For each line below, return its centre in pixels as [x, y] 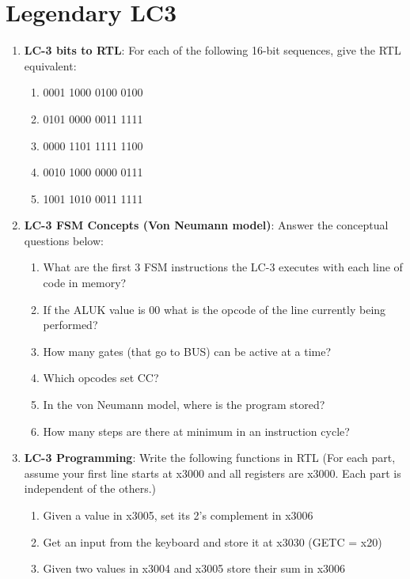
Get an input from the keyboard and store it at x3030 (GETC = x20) [213, 541]
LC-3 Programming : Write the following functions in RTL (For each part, [210, 458]
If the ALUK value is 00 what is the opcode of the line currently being [214, 309]
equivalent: [50, 65]
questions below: [64, 240]
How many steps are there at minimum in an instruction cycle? [196, 431]
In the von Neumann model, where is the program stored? [184, 405]
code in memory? [85, 283]
